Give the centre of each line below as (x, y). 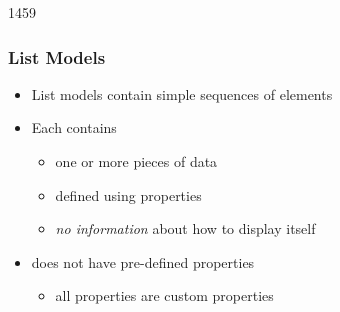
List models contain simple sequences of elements (182, 93)
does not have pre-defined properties (143, 261)
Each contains (74, 127)
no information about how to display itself (185, 228)
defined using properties (128, 194)
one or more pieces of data (136, 161)
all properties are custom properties (164, 295)
